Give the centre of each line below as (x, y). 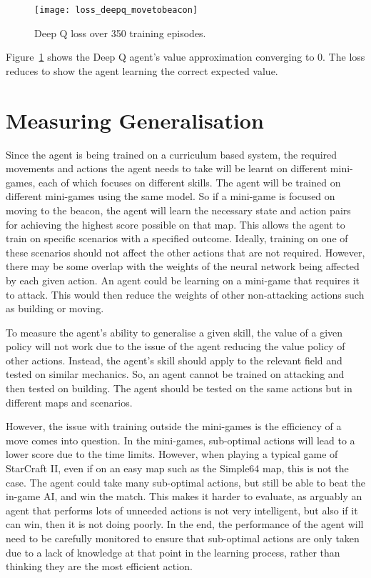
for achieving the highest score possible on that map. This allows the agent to (176, 224)
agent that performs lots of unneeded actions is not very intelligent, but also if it (182, 510)
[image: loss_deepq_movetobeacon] (116, 10)
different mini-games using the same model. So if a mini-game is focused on (171, 196)
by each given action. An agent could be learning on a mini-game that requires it (183, 280)
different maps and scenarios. (69, 402)
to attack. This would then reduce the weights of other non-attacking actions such (185, 294)
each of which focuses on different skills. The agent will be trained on (189, 182)
